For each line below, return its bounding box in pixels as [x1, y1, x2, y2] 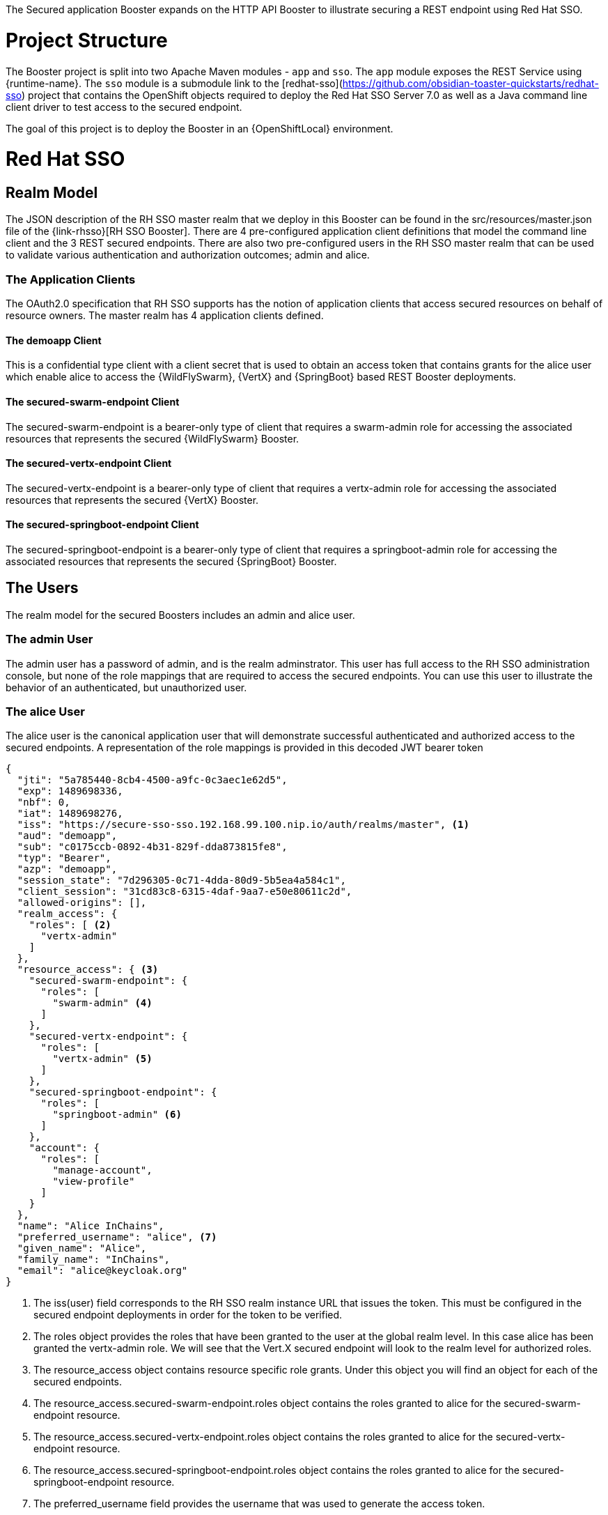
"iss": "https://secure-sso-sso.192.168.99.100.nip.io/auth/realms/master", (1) [17, 819, 469, 831]
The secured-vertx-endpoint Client [6, 457, 172, 470]
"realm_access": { [17, 908, 118, 920]
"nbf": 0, [17, 797, 70, 808]
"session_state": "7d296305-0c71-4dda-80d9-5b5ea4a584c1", [17, 875, 346, 886]
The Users [6, 579, 79, 597]
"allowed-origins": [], [17, 897, 147, 909]
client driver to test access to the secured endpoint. [6, 100, 242, 113]
